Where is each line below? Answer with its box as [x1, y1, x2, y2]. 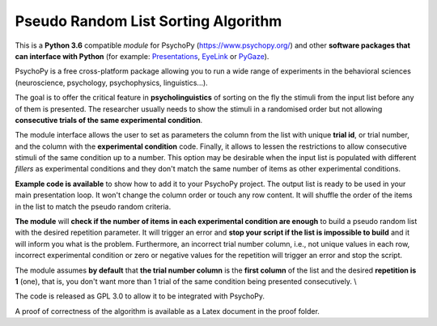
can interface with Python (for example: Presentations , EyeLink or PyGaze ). [15, 51, 269, 61]
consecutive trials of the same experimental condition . [15, 115, 203, 125]
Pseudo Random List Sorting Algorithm [15, 12, 282, 30]
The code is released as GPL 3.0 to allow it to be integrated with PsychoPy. [15, 291, 265, 301]
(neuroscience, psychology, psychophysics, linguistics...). [15, 78, 208, 87]
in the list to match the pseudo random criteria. [15, 201, 172, 211]
